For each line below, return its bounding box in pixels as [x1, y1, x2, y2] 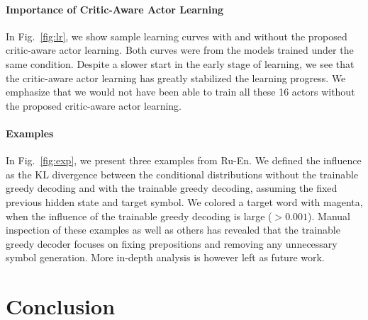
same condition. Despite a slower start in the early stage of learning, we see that [6, 56, 355, 71]
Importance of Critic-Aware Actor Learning [6, 1, 224, 16]
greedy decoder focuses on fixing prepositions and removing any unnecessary [6, 236, 338, 251]
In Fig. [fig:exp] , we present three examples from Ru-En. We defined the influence [6, 153, 362, 168]
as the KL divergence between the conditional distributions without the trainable [6, 166, 359, 181]
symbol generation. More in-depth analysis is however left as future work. [6, 250, 325, 265]
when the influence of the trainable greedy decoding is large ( [6, 208, 272, 223]
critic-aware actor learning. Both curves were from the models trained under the [6, 42, 354, 57]
